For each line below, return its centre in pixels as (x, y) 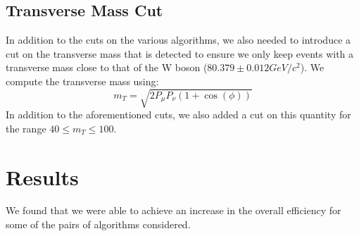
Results (42, 176)
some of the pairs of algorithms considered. (98, 224)
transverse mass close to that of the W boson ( (107, 67)
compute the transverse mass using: (82, 81)
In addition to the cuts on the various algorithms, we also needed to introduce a (178, 40)
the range (26, 128)
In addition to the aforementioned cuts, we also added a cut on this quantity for (178, 114)
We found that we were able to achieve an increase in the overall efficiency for (174, 210)
